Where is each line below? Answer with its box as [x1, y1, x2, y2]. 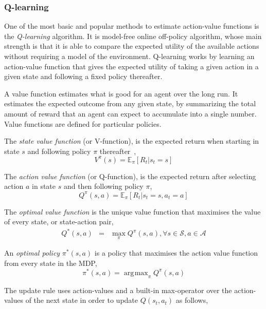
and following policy [27, 145, 91, 156]
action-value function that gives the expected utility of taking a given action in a [4, 61, 259, 71]
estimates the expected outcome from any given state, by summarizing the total [4, 98, 256, 109]
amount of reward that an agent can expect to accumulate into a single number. [4, 108, 257, 119]
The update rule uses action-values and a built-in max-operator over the [4, 284, 232, 295]
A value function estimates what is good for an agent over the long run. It [4, 88, 238, 99]
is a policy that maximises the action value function [94, 247, 258, 258]
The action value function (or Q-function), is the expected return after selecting [4, 170, 256, 181]
